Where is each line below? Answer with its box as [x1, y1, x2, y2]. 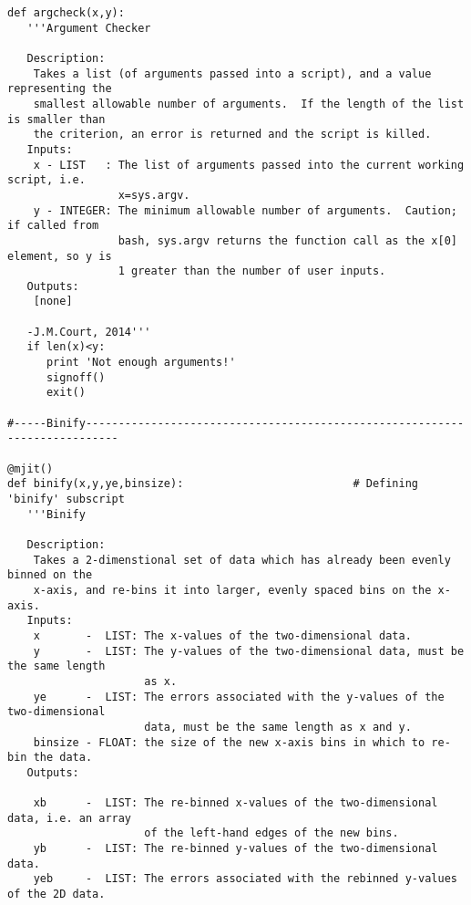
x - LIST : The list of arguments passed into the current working [33, 158, 465, 172]
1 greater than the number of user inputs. [118, 265, 386, 278]
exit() [46, 386, 86, 400]
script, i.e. [7, 173, 86, 187]
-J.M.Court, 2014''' [26, 325, 151, 338]
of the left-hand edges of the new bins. [144, 827, 399, 840]
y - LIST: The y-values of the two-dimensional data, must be [33, 644, 465, 658]
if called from [7, 219, 99, 233]
